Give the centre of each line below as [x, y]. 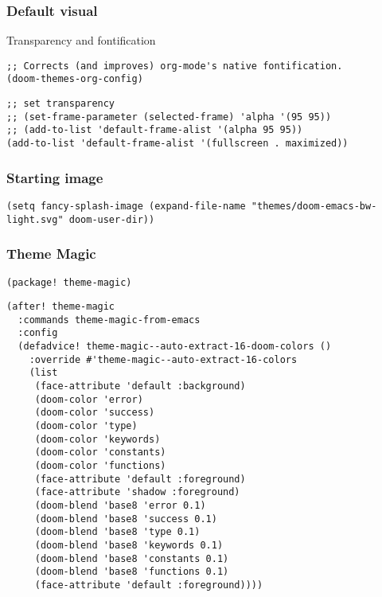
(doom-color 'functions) [100, 466]
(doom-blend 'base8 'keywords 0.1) [129, 545]
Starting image [55, 177]
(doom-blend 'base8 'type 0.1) [117, 532]
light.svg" [35, 219]
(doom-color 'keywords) [97, 439]
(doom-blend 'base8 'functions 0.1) [132, 572]
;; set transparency [61, 104]
